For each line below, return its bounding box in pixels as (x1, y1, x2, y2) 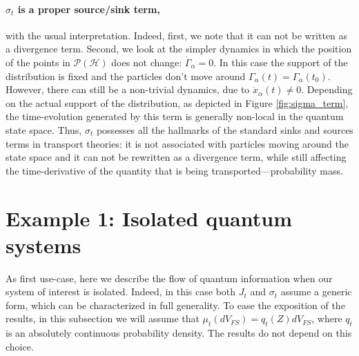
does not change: (111, 55, 182, 69)
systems (6, 230, 81, 259)
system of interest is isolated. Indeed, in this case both (6, 284, 236, 299)
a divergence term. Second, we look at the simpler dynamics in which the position (6, 41, 352, 56)
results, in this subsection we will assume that (6, 311, 200, 326)
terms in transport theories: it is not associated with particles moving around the (6, 136, 349, 150)
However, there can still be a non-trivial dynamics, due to (6, 82, 250, 97)
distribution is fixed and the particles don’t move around (6, 68, 246, 83)
